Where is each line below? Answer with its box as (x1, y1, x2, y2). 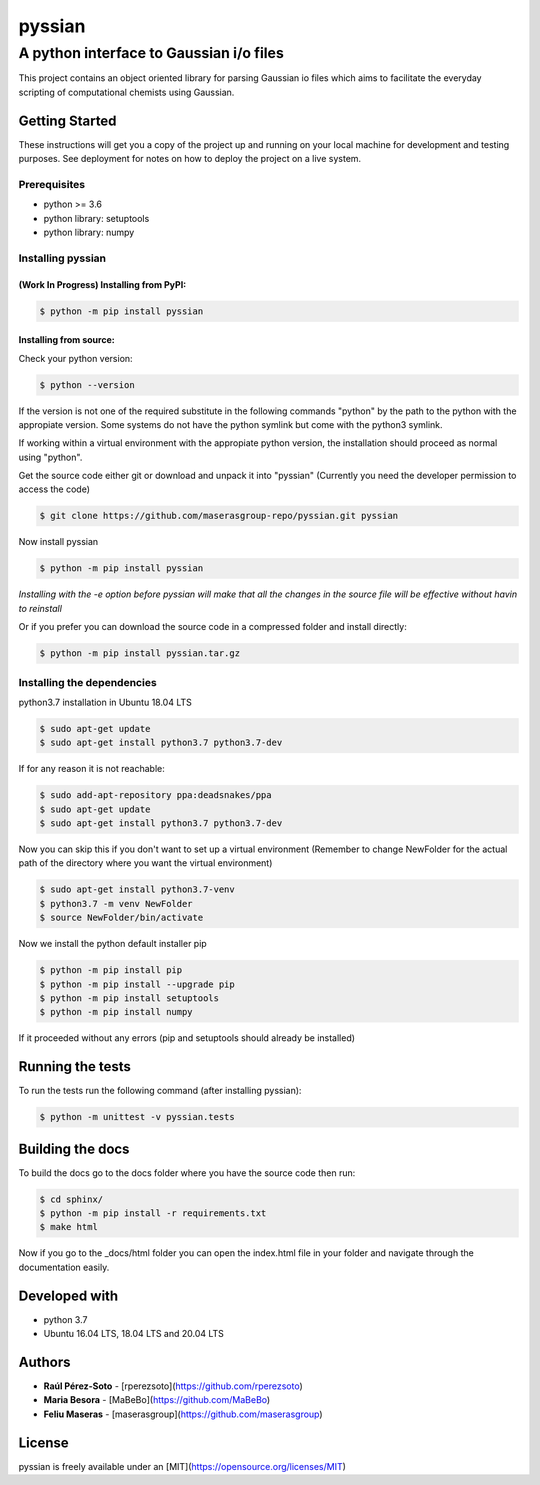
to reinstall (18, 602, 62, 614)
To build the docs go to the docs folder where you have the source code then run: (18, 1166, 356, 1179)
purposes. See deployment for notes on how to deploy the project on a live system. (18, 153, 362, 165)
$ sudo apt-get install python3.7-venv (39, 884, 235, 895)
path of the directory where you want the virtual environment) (18, 857, 273, 869)
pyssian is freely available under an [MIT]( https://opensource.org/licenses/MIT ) (18, 1460, 347, 1472)
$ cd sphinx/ (39, 1193, 104, 1205)
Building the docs (18, 1140, 130, 1157)
